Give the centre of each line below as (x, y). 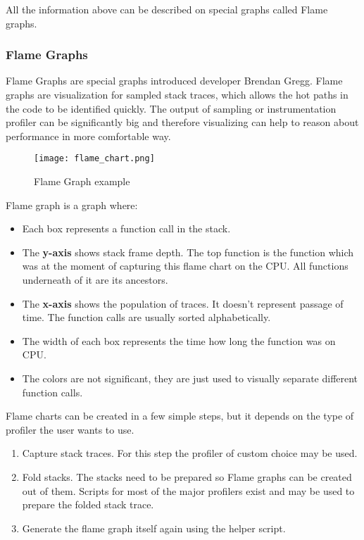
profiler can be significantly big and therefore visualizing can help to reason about (182, 122)
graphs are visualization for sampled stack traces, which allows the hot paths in (177, 94)
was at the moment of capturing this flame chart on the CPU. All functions (185, 266)
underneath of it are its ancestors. (95, 280)
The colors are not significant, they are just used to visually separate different (190, 378)
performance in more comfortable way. (88, 136)
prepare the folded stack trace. (88, 504)
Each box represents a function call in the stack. (126, 228)
